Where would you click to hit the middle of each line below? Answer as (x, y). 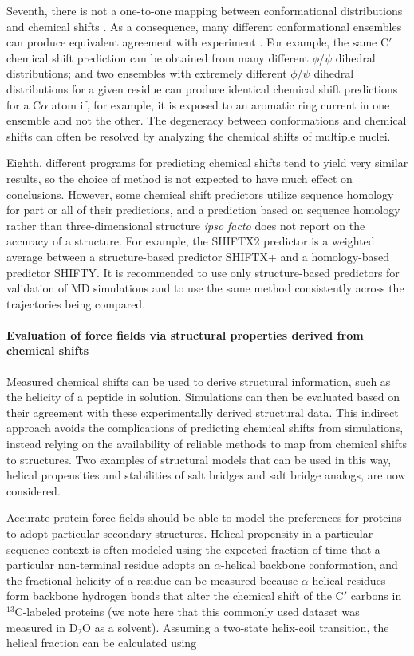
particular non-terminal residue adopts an (108, 565)
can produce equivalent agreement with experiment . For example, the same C (198, 42)
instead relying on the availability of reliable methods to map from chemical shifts (207, 444)
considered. (34, 490)
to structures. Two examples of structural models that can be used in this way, (199, 459)
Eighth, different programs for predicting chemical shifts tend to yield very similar (207, 163)
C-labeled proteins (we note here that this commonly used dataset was (187, 611)
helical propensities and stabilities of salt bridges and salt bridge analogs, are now (206, 475)
